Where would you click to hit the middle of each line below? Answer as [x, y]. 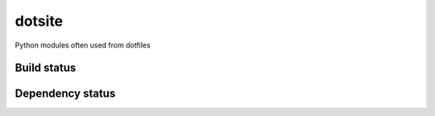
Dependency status [65, 94]
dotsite [39, 21]
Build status [46, 68]
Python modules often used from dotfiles [83, 45]
